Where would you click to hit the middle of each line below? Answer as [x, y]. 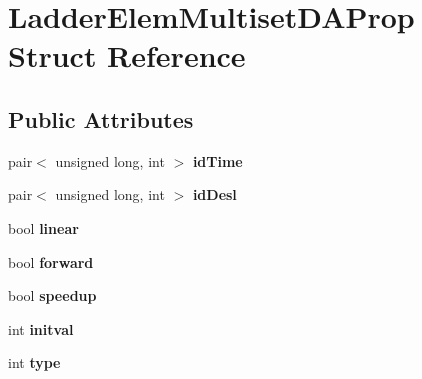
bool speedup [52, 295]
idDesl [214, 194]
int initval [41, 328]
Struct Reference [127, 55]
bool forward [51, 261]
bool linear [43, 227]
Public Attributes [101, 118]
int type [34, 362]
